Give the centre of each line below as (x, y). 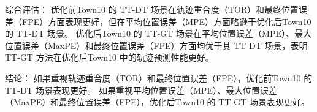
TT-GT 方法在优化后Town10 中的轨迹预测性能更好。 (109, 57)
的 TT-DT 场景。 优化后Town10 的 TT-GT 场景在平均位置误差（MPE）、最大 (158, 33)
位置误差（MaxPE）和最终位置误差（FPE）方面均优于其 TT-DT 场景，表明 (156, 45)
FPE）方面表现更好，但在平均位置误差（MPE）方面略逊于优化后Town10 (166, 21)
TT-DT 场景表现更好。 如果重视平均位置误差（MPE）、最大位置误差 (141, 90)
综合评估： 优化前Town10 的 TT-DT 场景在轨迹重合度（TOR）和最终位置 (152, 9)
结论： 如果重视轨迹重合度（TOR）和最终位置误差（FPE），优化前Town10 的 (159, 77)
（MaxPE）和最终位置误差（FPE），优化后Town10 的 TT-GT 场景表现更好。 (157, 102)
